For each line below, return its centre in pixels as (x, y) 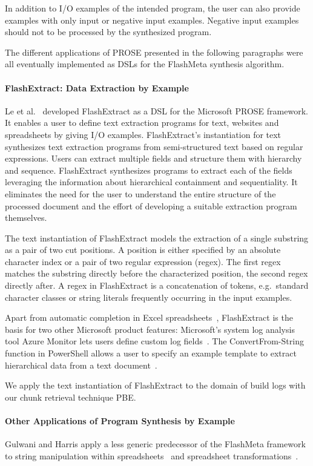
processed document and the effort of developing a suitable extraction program (151, 205)
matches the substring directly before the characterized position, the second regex (156, 273)
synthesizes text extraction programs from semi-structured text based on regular (154, 146)
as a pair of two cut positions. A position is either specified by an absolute (143, 250)
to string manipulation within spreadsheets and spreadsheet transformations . (152, 455)
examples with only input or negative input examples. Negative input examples (152, 20)
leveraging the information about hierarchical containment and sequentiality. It (151, 182)
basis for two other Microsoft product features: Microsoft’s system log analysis (150, 329)
